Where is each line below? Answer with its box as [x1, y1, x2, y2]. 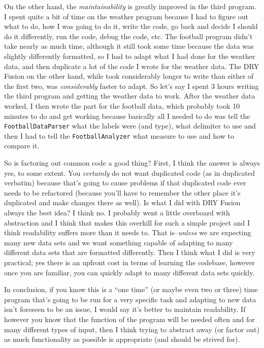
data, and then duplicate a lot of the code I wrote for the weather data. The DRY [4, 60, 259, 71]
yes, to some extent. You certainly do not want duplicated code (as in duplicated [4, 167, 255, 178]
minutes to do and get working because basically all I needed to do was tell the [4, 110, 250, 121]
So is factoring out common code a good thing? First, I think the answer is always [4, 157, 260, 168]
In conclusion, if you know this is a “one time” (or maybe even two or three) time [4, 284, 258, 295]
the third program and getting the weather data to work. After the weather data [4, 90, 255, 101]
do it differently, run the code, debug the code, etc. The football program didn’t [4, 30, 253, 41]
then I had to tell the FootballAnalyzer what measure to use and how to [4, 130, 235, 141]
